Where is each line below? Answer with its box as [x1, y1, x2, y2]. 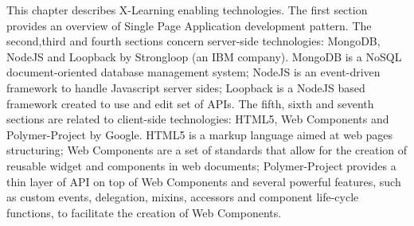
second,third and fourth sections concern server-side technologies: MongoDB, [6, 33, 381, 49]
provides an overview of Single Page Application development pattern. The [6, 17, 372, 33]
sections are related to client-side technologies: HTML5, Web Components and [6, 111, 389, 127]
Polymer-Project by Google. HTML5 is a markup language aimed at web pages [6, 126, 393, 142]
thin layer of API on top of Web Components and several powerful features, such [6, 173, 401, 189]
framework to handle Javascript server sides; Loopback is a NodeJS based [6, 79, 365, 95]
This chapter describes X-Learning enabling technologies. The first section [6, 2, 368, 18]
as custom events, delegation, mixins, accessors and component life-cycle [6, 189, 359, 205]
